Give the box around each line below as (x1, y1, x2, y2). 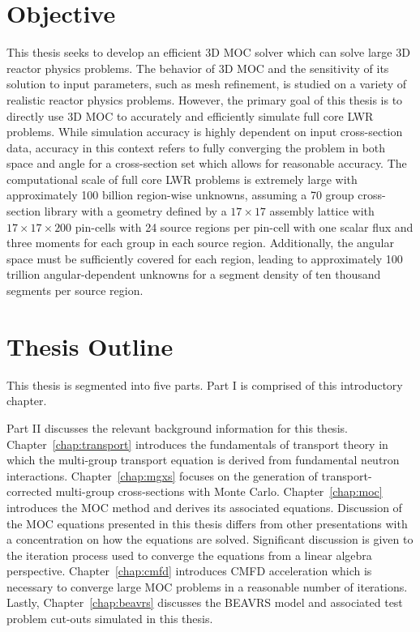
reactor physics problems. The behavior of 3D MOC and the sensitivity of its (6, 59, 389, 76)
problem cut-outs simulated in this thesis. (6, 610, 213, 627)
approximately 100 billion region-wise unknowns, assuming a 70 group (6, 186, 354, 203)
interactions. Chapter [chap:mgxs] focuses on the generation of (6, 467, 318, 484)
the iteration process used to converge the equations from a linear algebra (6, 546, 372, 563)
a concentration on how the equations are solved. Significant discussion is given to (6, 531, 414, 548)
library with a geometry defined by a (44, 203, 227, 220)
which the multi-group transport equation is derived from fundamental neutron (6, 451, 400, 468)
